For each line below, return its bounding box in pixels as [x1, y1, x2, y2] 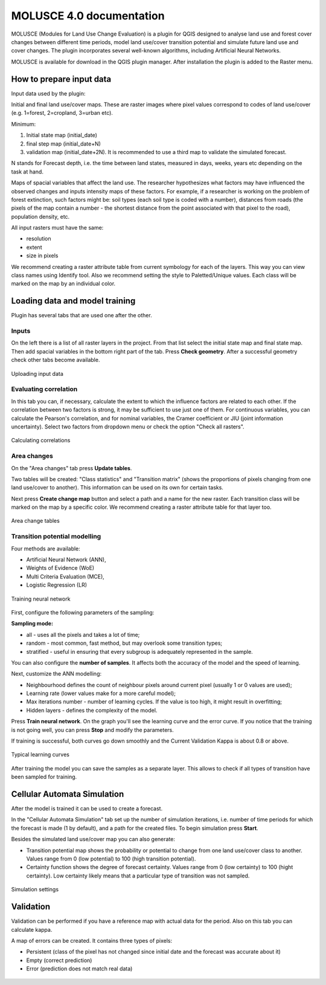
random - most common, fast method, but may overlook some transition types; [26, 639, 223, 647]
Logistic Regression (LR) [26, 581, 88, 589]
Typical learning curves [11, 751, 69, 758]
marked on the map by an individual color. [11, 280, 116, 287]
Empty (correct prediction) [26, 957, 92, 964]
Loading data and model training [11, 296, 136, 306]
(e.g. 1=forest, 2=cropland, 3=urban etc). [11, 109, 113, 117]
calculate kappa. [11, 926, 53, 933]
